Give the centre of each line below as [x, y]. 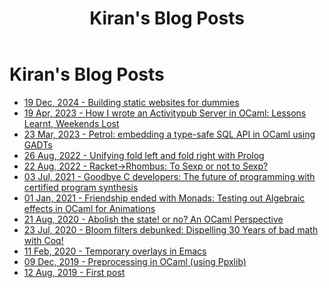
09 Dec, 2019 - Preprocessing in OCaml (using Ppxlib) [135, 261]
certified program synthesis [81, 187]
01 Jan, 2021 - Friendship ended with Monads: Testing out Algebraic [164, 198]
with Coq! [43, 240]
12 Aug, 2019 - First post [74, 272]
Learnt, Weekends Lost [71, 123]
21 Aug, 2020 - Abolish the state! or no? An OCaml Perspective [153, 219]
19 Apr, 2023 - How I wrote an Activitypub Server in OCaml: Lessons [165, 113]
